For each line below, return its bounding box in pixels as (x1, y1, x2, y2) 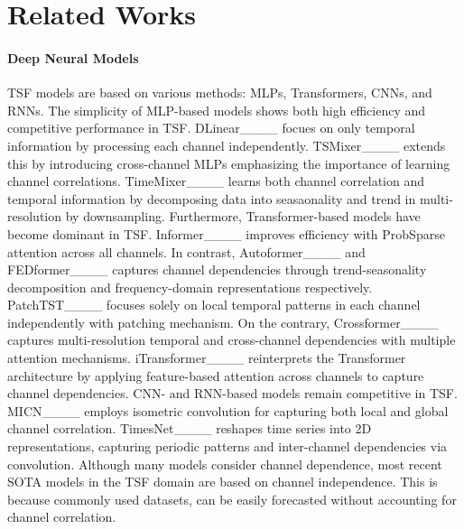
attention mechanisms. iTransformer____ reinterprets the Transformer (7, 348, 406, 367)
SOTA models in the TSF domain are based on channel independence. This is (7, 472, 438, 491)
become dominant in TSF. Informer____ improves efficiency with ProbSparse (7, 224, 445, 243)
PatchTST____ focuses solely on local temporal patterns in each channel (7, 295, 421, 314)
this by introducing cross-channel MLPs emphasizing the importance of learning (7, 153, 450, 172)
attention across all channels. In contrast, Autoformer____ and (7, 242, 366, 261)
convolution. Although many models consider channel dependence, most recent (7, 454, 442, 473)
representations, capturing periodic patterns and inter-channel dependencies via (7, 437, 448, 456)
